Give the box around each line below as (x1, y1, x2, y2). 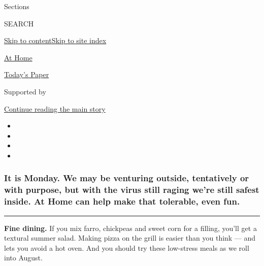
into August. (4, 252, 43, 263)
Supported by (4, 86, 46, 96)
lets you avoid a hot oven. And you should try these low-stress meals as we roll (4, 242, 249, 253)
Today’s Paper (4, 69, 49, 80)
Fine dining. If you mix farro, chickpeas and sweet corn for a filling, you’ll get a (4, 222, 257, 233)
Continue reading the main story (4, 103, 106, 114)
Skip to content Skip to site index (4, 35, 107, 46)
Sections (4, 1, 29, 11)
